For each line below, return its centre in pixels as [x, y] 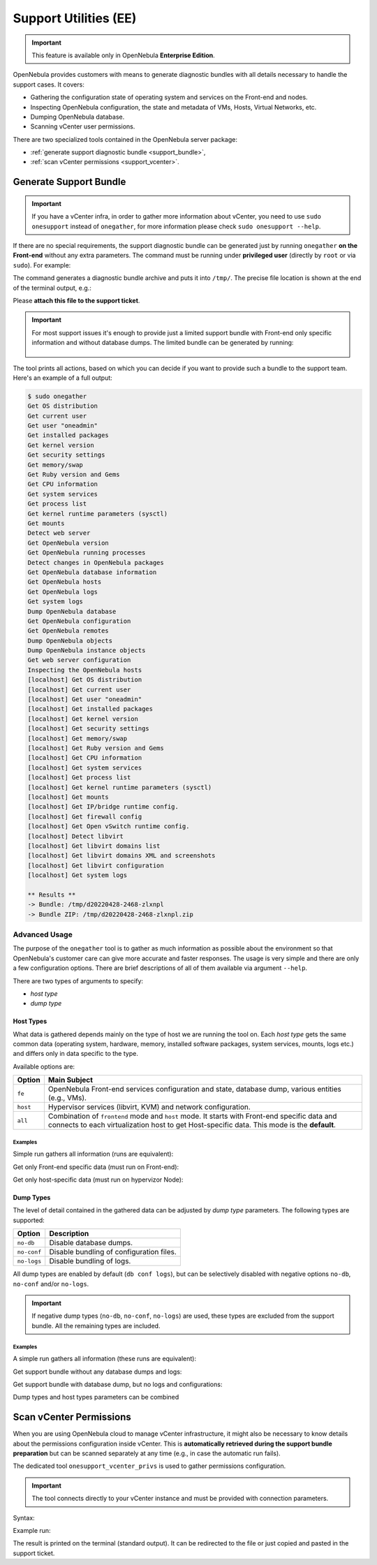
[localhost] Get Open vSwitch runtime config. [109, 826]
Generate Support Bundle [69, 182]
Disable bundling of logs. [90, 1261]
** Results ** [52, 895]
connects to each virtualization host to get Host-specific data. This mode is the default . [192, 1125]
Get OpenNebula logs [62, 592]
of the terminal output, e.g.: [52, 288]
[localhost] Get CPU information [85, 758]
